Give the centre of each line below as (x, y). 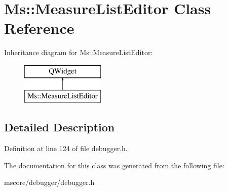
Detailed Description (60, 127)
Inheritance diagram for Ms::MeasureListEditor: (79, 52)
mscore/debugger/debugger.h (49, 182)
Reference (39, 28)
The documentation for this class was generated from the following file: (114, 165)
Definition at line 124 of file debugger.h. (66, 148)
